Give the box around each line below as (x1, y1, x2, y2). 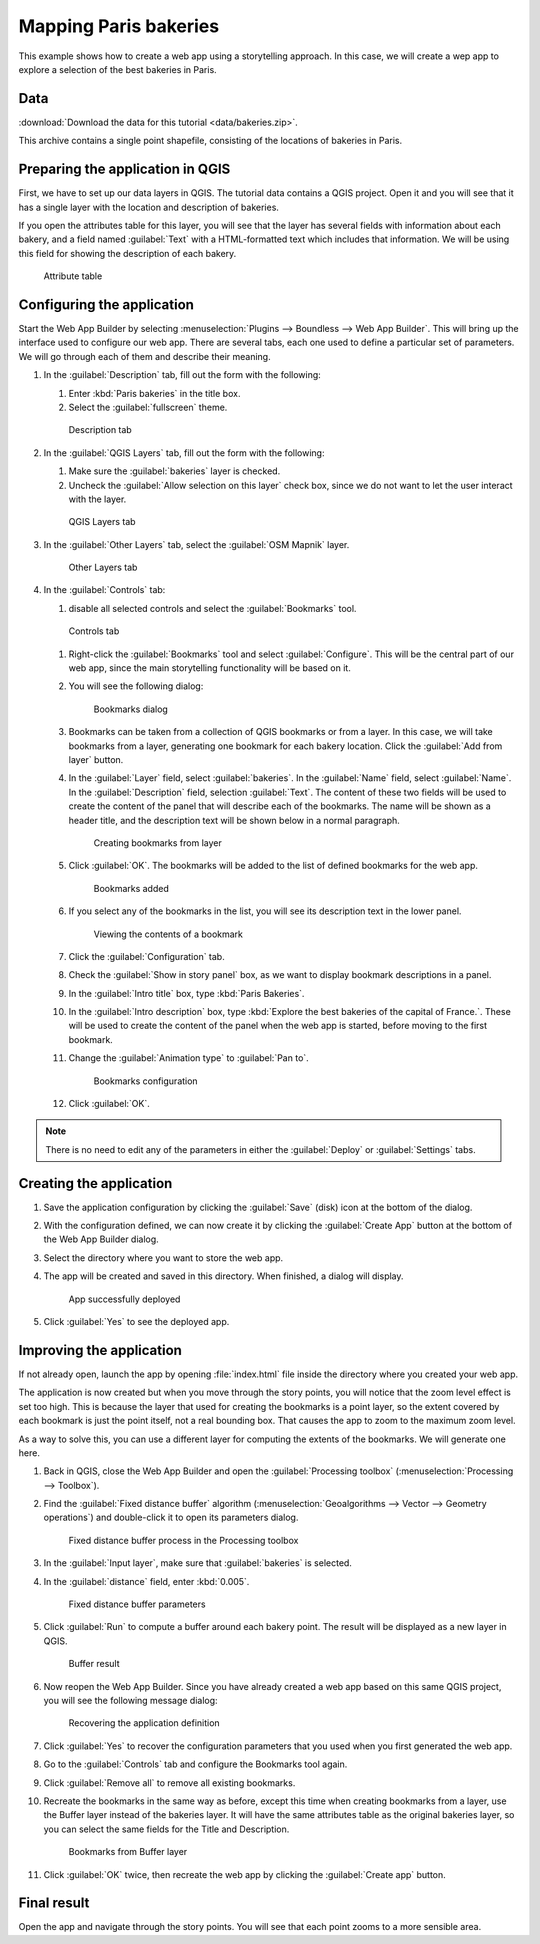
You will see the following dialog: (68, 680, 204, 692)
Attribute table (43, 270, 103, 282)
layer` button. (68, 753, 124, 765)
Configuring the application (18, 296, 195, 313)
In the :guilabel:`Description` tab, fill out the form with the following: (43, 369, 322, 381)
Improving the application (18, 1341, 182, 1359)
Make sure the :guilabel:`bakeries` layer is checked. (68, 465, 281, 477)
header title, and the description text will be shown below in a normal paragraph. (68, 814, 400, 826)
